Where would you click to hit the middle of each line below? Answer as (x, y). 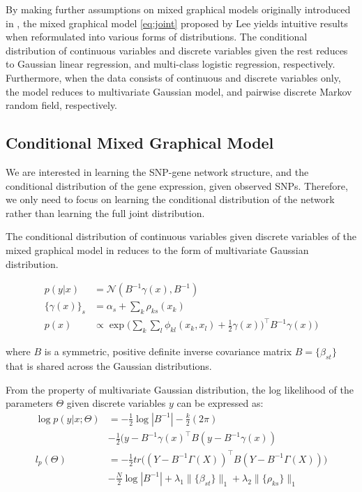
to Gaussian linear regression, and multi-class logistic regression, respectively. (171, 64)
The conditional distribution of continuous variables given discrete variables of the (181, 236)
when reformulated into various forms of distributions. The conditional (157, 37)
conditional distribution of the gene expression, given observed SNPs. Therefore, (177, 185)
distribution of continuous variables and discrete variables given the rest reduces (177, 50)
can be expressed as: (220, 403)
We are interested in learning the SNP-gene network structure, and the (157, 171)
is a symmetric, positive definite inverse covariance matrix (168, 351)
